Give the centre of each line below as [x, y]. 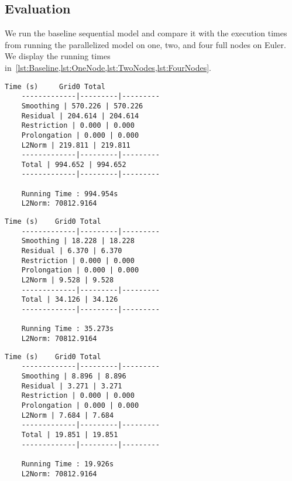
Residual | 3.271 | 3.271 [72, 386]
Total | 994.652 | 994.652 [74, 164]
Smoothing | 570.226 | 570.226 [82, 106]
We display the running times [58, 56]
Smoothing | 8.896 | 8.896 [74, 376]
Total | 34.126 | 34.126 [70, 300]
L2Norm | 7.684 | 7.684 [68, 415]
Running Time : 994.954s [70, 194]
